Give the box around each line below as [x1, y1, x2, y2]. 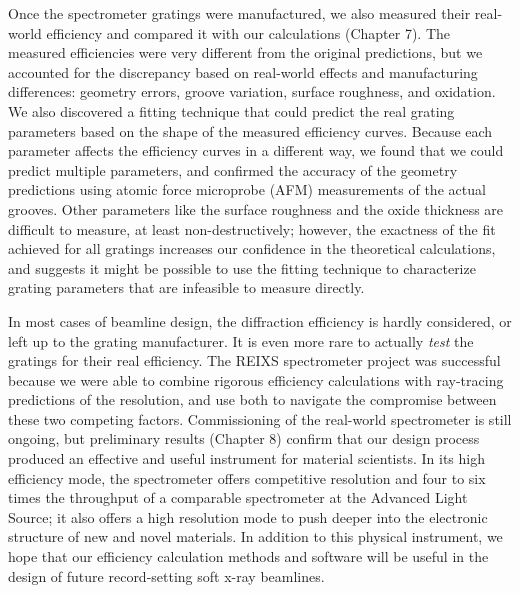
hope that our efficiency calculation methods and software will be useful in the [8, 546, 489, 567]
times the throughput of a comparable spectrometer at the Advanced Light [8, 487, 468, 508]
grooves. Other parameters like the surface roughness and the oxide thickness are [8, 198, 504, 219]
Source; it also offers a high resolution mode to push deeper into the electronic [8, 506, 488, 527]
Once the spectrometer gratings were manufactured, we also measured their [8, 3, 471, 23]
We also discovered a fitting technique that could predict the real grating [8, 100, 455, 121]
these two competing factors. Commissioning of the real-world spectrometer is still [8, 408, 512, 429]
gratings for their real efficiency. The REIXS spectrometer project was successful [8, 350, 501, 371]
